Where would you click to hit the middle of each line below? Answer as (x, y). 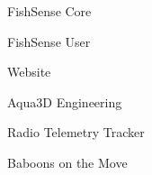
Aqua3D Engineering (65, 101)
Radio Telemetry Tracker (76, 132)
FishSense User (49, 41)
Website (29, 72)
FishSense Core (49, 11)
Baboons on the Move (67, 162)
